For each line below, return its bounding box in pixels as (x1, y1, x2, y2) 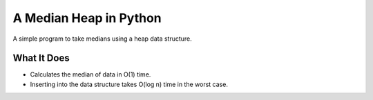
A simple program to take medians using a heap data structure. (12, 34, 193, 43)
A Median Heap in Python (12, 10, 162, 26)
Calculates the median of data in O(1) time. (30, 70, 151, 79)
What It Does (12, 52, 70, 64)
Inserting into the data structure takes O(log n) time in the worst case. (30, 80, 228, 88)
